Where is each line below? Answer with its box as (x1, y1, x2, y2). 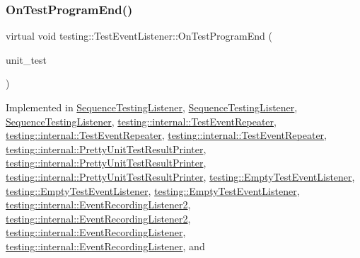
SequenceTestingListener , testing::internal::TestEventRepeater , (6, 113, 277, 128)
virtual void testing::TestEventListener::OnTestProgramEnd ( (6, 28, 272, 43)
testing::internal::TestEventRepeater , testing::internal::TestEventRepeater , (6, 128, 327, 142)
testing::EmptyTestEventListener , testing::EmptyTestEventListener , (6, 183, 300, 198)
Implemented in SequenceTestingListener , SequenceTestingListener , (6, 100, 298, 114)
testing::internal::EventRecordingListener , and (6, 238, 205, 253)
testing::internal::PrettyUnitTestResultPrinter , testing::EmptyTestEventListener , (6, 169, 355, 184)
